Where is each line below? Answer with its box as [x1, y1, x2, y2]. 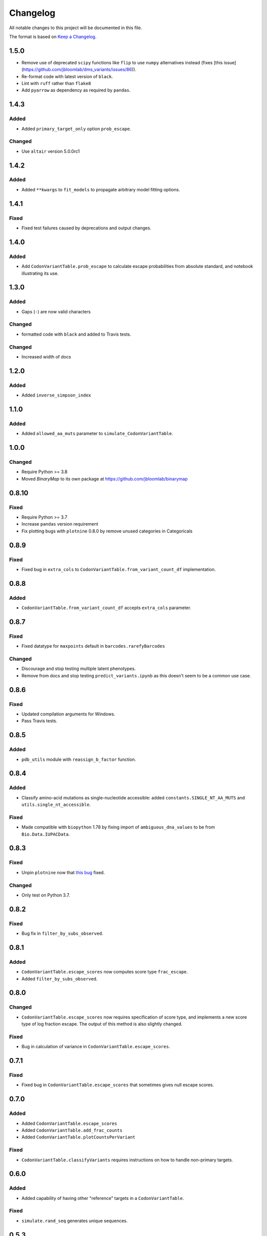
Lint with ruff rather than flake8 [21, 81, 91, 87]
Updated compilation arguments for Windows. [21, 711, 116, 717]
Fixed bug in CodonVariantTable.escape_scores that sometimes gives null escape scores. [21, 1082, 214, 1088]
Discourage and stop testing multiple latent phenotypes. [21, 665, 136, 672]
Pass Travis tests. [21, 718, 58, 724]
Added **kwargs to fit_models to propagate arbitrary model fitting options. [21, 186, 180, 192]
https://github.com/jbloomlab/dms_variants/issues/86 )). [23, 67, 136, 73]
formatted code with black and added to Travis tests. [21, 331, 131, 337]
